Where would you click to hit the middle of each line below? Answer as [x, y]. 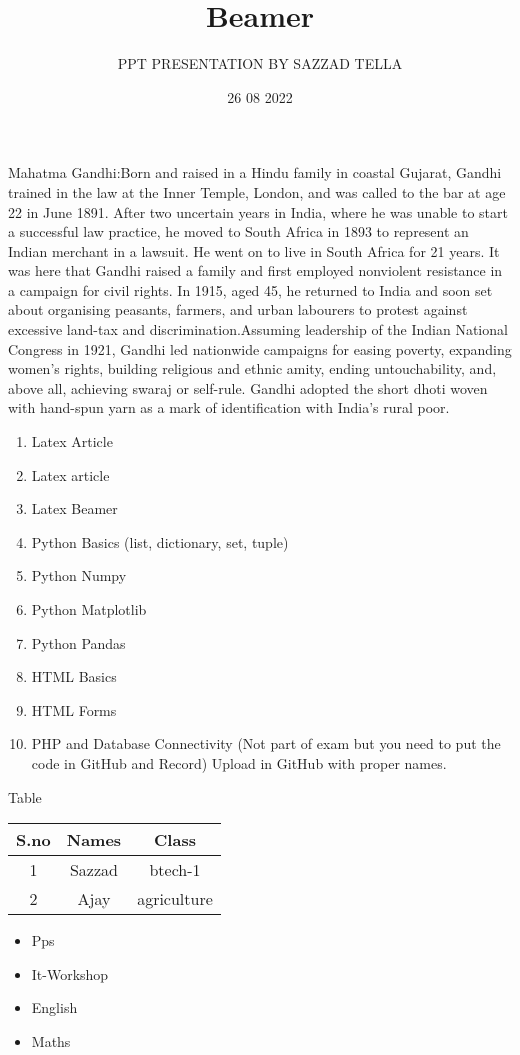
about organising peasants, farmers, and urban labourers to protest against [238, 309]
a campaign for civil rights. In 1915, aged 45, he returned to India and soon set [250, 289]
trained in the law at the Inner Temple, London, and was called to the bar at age [257, 191]
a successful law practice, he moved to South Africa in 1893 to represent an [238, 231]
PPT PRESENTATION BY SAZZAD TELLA [260, 63]
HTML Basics [74, 676]
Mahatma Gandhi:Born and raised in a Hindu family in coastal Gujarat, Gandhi [255, 172]
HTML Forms [74, 709]
